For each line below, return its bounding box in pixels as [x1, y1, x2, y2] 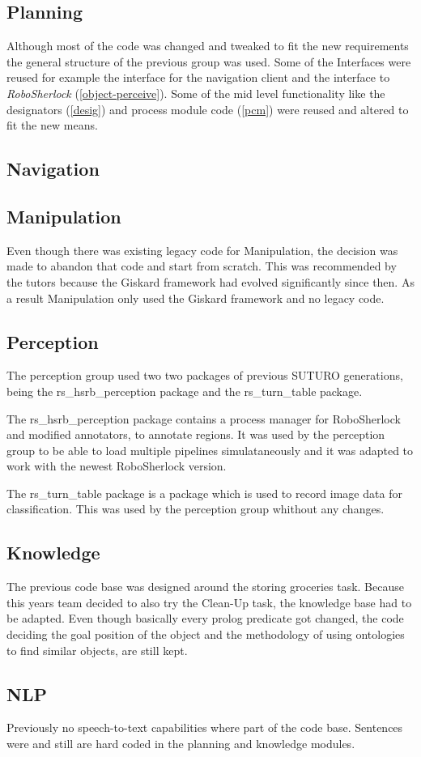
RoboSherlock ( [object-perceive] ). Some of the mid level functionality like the [6, 84, 385, 101]
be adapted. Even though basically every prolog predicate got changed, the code [6, 610, 404, 627]
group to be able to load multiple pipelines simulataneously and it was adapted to [6, 441, 414, 458]
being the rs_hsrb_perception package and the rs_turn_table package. [6, 382, 363, 399]
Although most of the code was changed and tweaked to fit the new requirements [6, 37, 409, 54]
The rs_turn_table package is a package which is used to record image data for [6, 484, 402, 501]
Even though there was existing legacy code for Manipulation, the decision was [6, 241, 398, 258]
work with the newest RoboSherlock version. [6, 457, 227, 474]
